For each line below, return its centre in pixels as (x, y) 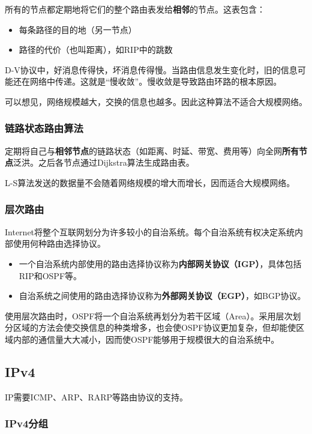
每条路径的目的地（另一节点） (78, 29)
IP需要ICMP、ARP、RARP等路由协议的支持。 (97, 396)
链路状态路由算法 (44, 128)
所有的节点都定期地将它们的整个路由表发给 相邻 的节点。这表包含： (135, 9)
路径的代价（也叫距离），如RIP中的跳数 (96, 50)
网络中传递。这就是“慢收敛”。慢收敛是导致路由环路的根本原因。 (156, 81)
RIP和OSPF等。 (50, 275)
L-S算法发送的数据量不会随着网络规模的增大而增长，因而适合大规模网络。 (150, 182)
